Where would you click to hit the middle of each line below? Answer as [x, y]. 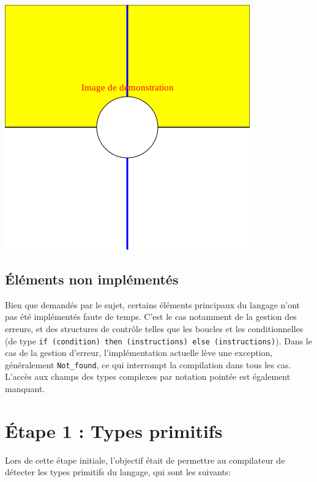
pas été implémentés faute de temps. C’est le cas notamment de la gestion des [151, 317]
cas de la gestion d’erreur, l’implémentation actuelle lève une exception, [139, 353]
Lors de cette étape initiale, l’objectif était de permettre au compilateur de [145, 460]
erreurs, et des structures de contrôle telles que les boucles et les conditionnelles [154, 328]
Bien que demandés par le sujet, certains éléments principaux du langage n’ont [153, 304]
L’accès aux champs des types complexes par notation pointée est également [148, 376]
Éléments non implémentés [92, 279]
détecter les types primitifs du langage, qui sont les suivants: [118, 472]
